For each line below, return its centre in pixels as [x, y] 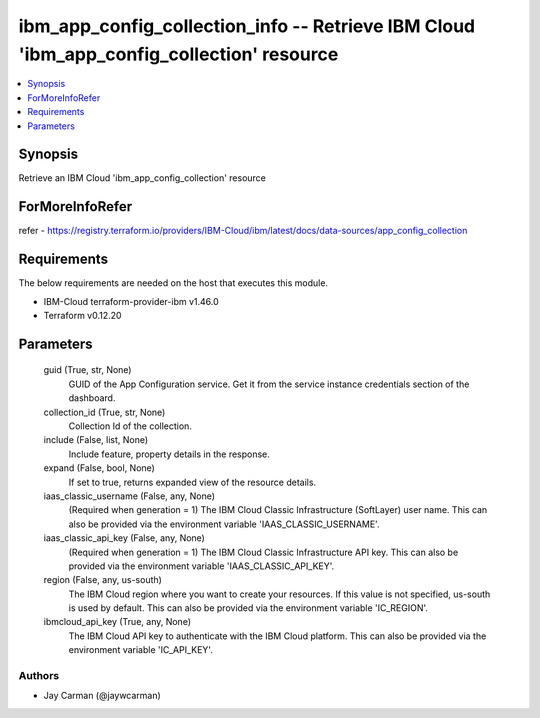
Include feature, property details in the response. [169, 454]
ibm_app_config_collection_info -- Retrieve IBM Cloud [246, 26]
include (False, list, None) [96, 440]
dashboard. [92, 398]
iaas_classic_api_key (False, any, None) [124, 538]
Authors [39, 675]
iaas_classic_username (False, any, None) [129, 496]
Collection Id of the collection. [130, 426]
